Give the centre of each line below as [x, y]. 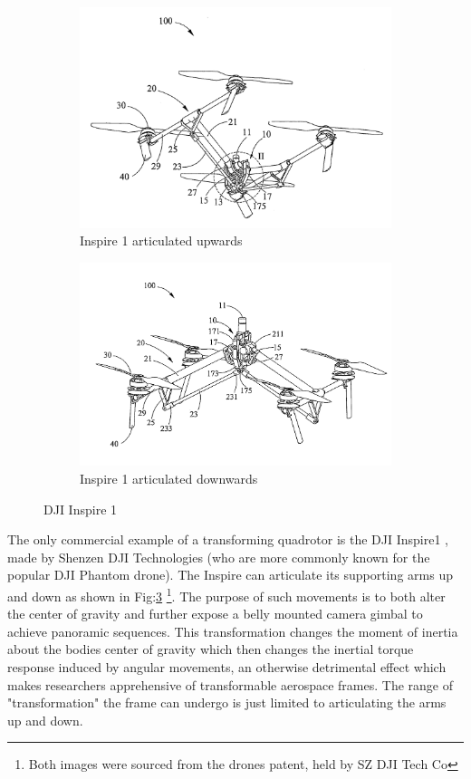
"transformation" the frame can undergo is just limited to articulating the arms [227, 702]
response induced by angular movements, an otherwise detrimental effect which [227, 666]
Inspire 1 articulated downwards [169, 478]
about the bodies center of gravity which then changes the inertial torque [211, 649]
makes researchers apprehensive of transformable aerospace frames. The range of [230, 684]
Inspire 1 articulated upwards [161, 240]
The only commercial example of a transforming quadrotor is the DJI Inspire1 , [228, 539]
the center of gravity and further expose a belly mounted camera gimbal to [215, 614]
